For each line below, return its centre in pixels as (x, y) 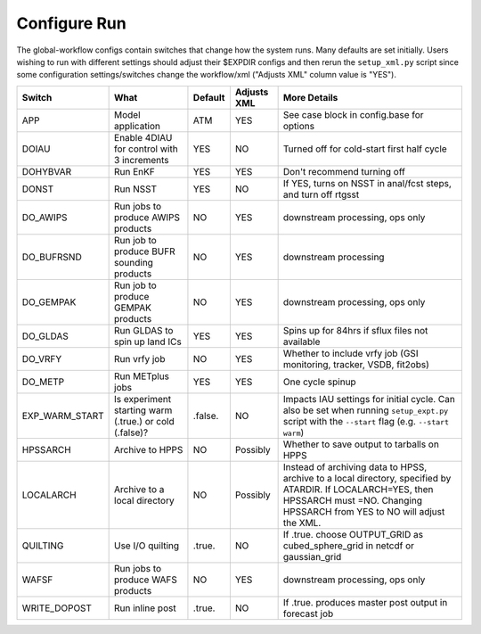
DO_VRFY (42, 358)
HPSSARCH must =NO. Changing (353, 500)
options (299, 126)
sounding (134, 262)
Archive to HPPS (149, 449)
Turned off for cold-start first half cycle (365, 149)
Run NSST (136, 189)
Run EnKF (135, 171)
